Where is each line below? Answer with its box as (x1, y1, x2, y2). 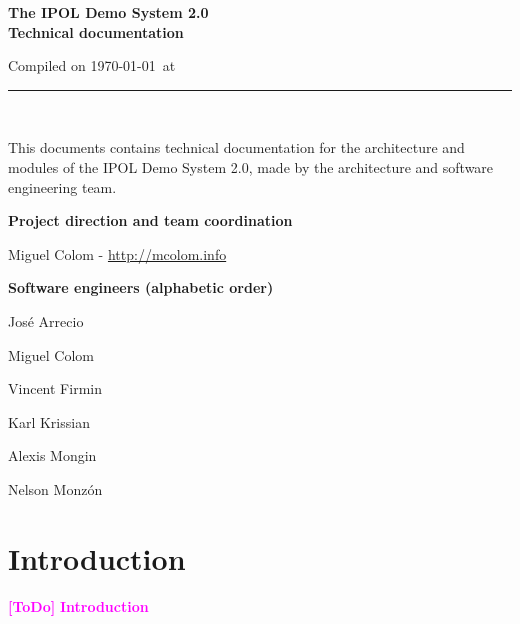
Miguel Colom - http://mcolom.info (8, 243, 227, 264)
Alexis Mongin (8, 445, 97, 466)
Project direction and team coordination (8, 210, 293, 231)
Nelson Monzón (8, 478, 103, 499)
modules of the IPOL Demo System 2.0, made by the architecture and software (8, 156, 494, 177)
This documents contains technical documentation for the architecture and (8, 137, 465, 158)
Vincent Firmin (8, 378, 102, 399)
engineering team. (8, 176, 117, 197)
